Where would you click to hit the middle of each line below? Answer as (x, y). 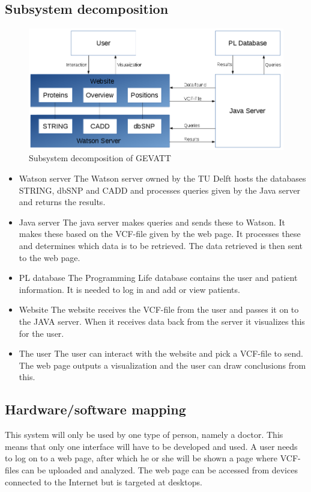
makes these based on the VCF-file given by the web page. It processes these (160, 234)
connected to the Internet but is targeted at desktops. (104, 481)
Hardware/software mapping (95, 409)
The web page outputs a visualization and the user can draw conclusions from (162, 365)
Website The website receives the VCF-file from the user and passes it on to (159, 309)
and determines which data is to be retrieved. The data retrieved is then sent (161, 245)
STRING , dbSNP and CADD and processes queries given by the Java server (160, 190)
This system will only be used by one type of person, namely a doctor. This (144, 435)
